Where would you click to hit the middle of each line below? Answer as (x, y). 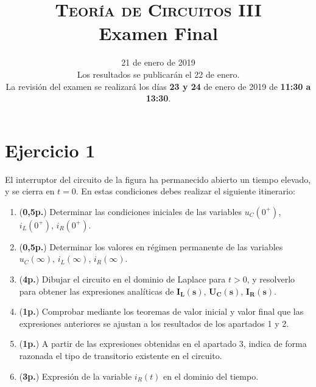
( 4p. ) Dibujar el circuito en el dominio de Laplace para (122, 279)
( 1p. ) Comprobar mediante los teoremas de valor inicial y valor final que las (161, 311)
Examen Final (158, 33)
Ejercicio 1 (50, 150)
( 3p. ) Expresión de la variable (75, 376)
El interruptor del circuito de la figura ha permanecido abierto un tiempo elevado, (158, 179)
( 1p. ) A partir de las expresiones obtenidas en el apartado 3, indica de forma (163, 344)
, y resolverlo (271, 279)
